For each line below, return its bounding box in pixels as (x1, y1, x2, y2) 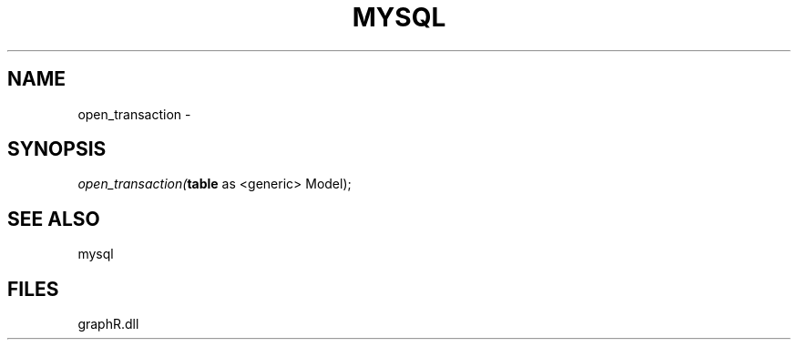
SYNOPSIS (7, 138, 107, 161)
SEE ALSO (7, 207, 100, 230)
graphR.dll (77, 316, 139, 332)
